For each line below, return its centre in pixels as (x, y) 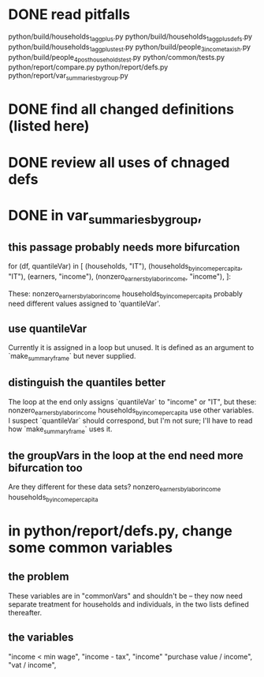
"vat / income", (32, 664)
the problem (39, 577)
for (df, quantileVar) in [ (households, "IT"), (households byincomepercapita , (125, 267)
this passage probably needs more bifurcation (124, 247)
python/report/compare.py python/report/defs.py (88, 67)
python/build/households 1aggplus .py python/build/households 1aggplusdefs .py (130, 37)
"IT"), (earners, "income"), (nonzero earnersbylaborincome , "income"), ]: (119, 277)
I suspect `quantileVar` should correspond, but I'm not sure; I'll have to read (130, 420)
